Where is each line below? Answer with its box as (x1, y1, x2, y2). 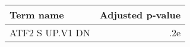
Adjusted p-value (99, 8, 181, 21)
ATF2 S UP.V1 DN (9, 26, 90, 39)
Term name (9, 8, 64, 21)
